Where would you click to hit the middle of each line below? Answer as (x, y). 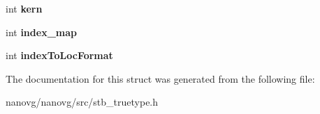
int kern (24, 8)
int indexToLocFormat (59, 55)
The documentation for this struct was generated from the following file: (160, 78)
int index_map (41, 32)
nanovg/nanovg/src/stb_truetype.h (82, 102)
